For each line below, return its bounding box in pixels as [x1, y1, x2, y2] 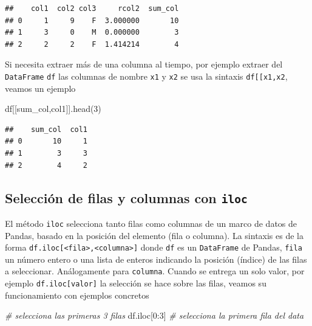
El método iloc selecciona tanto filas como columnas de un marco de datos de [5, 217, 297, 229]
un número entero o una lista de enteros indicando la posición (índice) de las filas [5, 252, 307, 265]
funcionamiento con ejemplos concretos [5, 288, 149, 301]
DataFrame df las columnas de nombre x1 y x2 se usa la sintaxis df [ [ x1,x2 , [5, 69, 288, 82]
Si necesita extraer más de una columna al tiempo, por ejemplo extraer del [5, 58, 283, 71]
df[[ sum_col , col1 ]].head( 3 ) [5, 102, 101, 115]
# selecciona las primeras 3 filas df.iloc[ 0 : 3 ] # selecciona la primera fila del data [5, 309, 304, 322]
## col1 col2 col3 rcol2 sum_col [5, 4, 179, 13]
